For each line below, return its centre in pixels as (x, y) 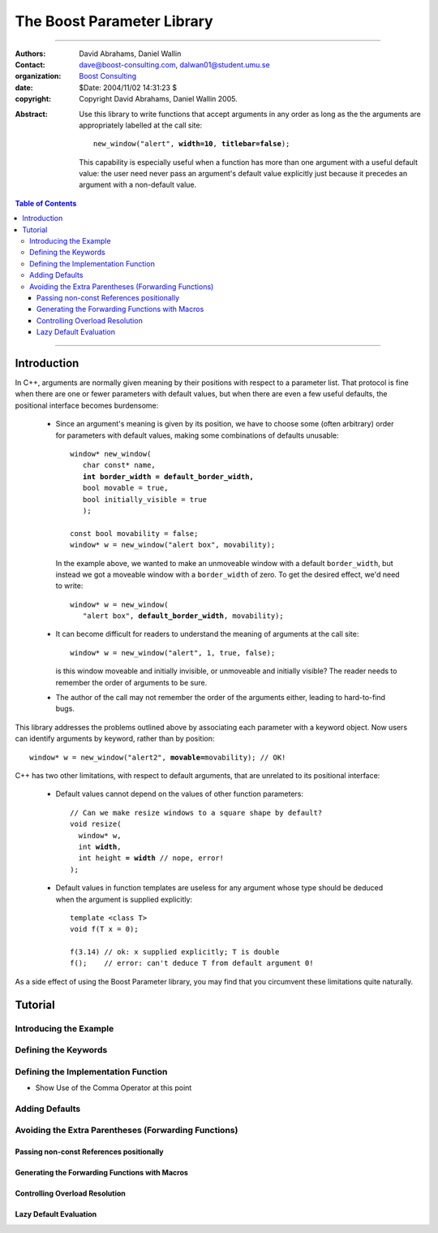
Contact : (30, 64)
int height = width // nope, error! (151, 858)
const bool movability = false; (134, 533)
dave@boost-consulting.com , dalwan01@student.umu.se (175, 64)
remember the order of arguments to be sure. (131, 682)
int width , (100, 846)
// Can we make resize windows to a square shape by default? (196, 813)
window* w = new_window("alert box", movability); (173, 545)
